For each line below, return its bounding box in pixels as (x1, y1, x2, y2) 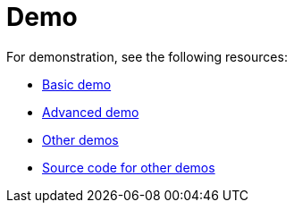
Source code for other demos (42, 159, 215, 175)
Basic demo (42, 76, 112, 92)
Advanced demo (42, 104, 139, 120)
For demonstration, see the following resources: (6, 48, 288, 64)
